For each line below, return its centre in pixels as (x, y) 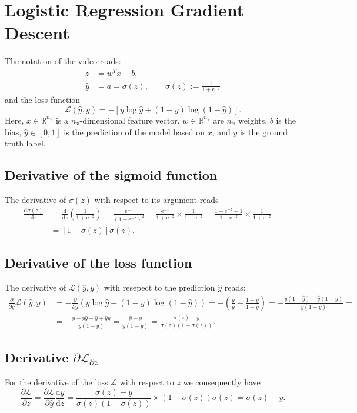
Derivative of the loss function (99, 263)
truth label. (25, 143)
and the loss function (43, 100)
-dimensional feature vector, (130, 120)
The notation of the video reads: (63, 61)
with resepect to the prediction (159, 287)
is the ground (264, 131)
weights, (253, 120)
